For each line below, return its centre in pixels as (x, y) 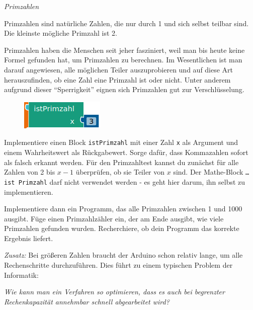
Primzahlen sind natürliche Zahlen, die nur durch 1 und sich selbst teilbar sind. (126, 23)
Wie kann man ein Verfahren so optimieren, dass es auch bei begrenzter (114, 292)
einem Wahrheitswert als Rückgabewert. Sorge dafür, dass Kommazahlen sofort (126, 152)
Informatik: (21, 275)
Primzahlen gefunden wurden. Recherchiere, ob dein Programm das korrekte (122, 228)
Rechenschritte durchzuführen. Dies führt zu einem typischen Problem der (118, 265)
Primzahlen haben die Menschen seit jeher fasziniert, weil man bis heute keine (124, 50)
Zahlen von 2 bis (30, 172)
